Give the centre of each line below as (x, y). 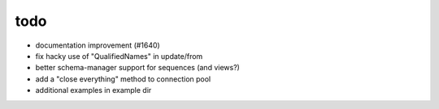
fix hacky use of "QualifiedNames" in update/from (119, 56)
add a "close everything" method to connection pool (123, 79)
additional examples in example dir (93, 90)
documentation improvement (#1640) (98, 45)
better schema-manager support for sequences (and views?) (137, 68)
